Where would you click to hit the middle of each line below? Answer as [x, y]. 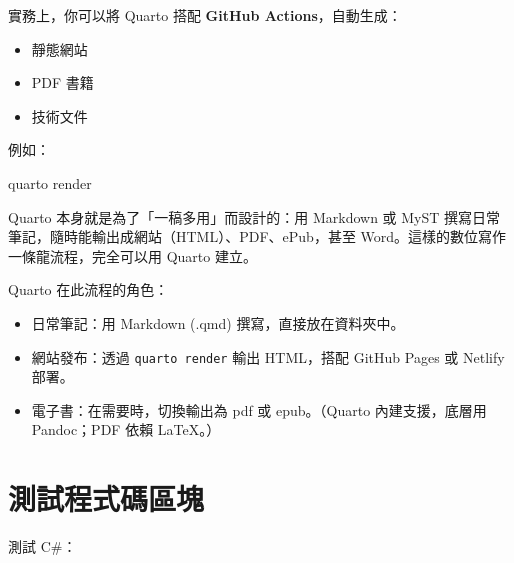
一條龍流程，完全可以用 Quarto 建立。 [132, 255]
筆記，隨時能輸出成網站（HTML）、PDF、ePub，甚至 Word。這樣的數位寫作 [257, 236]
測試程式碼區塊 [106, 498]
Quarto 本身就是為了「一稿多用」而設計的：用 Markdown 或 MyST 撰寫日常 [254, 216]
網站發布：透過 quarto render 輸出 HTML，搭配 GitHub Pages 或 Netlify [268, 356]
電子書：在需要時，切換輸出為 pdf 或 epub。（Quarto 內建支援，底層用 [259, 409]
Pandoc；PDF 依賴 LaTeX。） [126, 429]
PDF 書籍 [62, 82]
